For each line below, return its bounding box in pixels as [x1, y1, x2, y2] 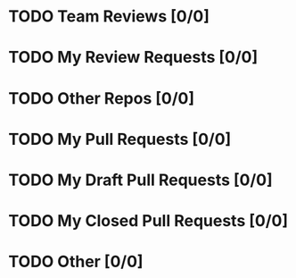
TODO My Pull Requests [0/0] [8, 129, 232, 149]
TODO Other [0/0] [8, 252, 144, 272]
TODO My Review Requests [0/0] [8, 47, 259, 68]
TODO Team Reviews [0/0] [8, 6, 210, 27]
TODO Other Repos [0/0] [8, 88, 195, 108]
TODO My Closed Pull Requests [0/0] [8, 211, 289, 232]
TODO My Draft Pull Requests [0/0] [8, 170, 273, 190]
